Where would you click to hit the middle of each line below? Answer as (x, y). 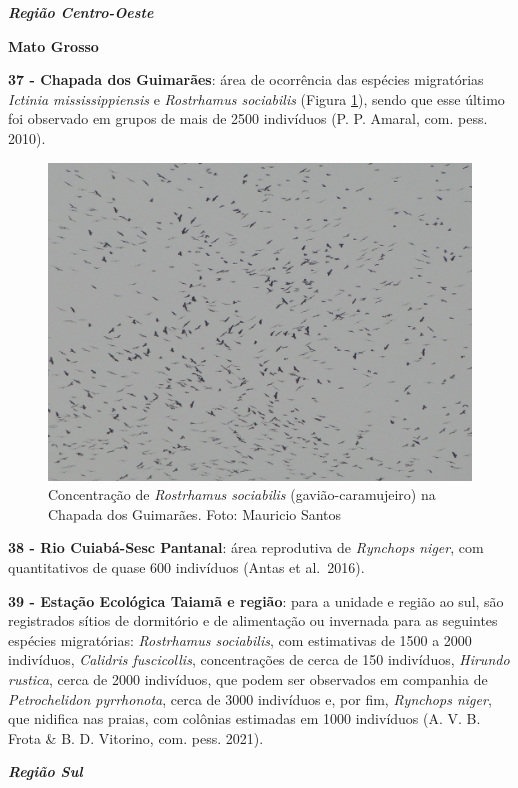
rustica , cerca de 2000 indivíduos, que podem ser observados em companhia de (248, 678)
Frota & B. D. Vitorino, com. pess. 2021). (136, 737)
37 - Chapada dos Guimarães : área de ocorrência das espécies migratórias (246, 79)
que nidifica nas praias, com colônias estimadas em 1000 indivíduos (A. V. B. (244, 718)
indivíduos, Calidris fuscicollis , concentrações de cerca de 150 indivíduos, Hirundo (259, 659)
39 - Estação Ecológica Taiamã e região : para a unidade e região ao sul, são (256, 600)
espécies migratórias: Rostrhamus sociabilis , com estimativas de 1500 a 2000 (240, 639)
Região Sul (45, 771)
